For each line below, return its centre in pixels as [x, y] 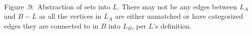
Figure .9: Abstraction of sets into [57, 6]
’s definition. [173, 25]
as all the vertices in [70, 16]
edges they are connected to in [51, 25]
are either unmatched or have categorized [179, 16]
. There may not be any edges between [177, 6]
